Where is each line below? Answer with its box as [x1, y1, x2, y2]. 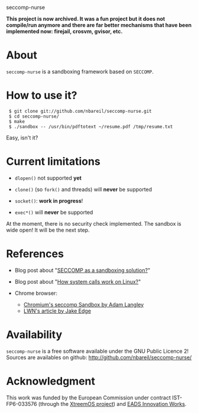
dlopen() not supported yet [14, 174, 82, 181]
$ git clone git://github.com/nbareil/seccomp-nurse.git [8, 108, 152, 114]
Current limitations [6, 155, 100, 168]
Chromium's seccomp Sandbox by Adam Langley [23, 301, 144, 308]
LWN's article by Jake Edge [23, 307, 92, 314]
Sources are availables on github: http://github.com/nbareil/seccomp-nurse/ [6, 353, 192, 361]
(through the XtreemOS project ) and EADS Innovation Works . [38, 400, 187, 407]
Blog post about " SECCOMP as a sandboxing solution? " [14, 266, 151, 274]
